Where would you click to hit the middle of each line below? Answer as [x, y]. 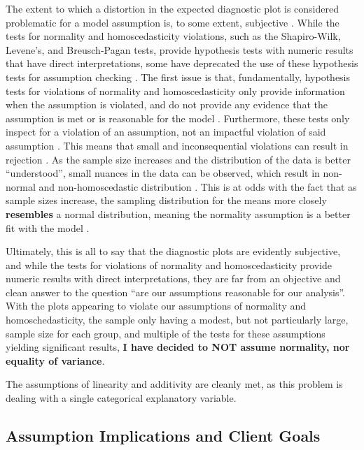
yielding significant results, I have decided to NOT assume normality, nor [178, 347]
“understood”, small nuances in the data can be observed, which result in [163, 173]
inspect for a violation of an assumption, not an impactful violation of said [166, 132]
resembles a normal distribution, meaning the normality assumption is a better [178, 213]
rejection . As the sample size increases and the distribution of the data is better [178, 159]
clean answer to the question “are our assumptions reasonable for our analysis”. [175, 292]
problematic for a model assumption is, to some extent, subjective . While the [173, 22]
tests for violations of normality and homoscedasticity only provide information [175, 90]
